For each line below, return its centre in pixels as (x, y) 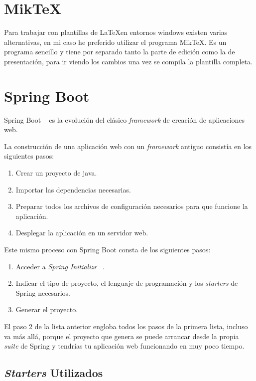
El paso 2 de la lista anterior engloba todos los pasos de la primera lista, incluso (126, 326)
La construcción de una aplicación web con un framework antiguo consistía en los (128, 146)
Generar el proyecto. (47, 309)
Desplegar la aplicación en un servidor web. (82, 233)
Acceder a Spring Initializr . (60, 266)
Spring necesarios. (43, 292)
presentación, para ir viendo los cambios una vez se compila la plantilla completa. (128, 61)
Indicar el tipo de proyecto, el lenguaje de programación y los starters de (127, 283)
